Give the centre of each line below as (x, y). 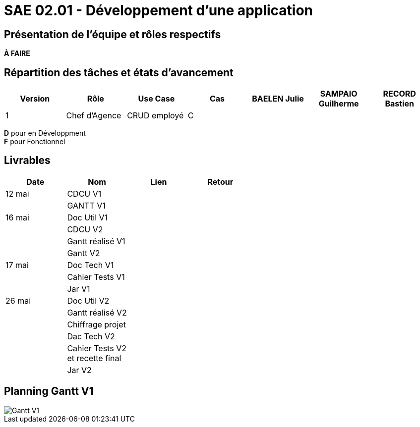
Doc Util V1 (88, 217)
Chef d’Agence (94, 116)
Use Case (156, 99)
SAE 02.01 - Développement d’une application (159, 10)
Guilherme (339, 104)
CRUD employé (155, 116)
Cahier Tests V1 (96, 277)
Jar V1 (79, 289)
